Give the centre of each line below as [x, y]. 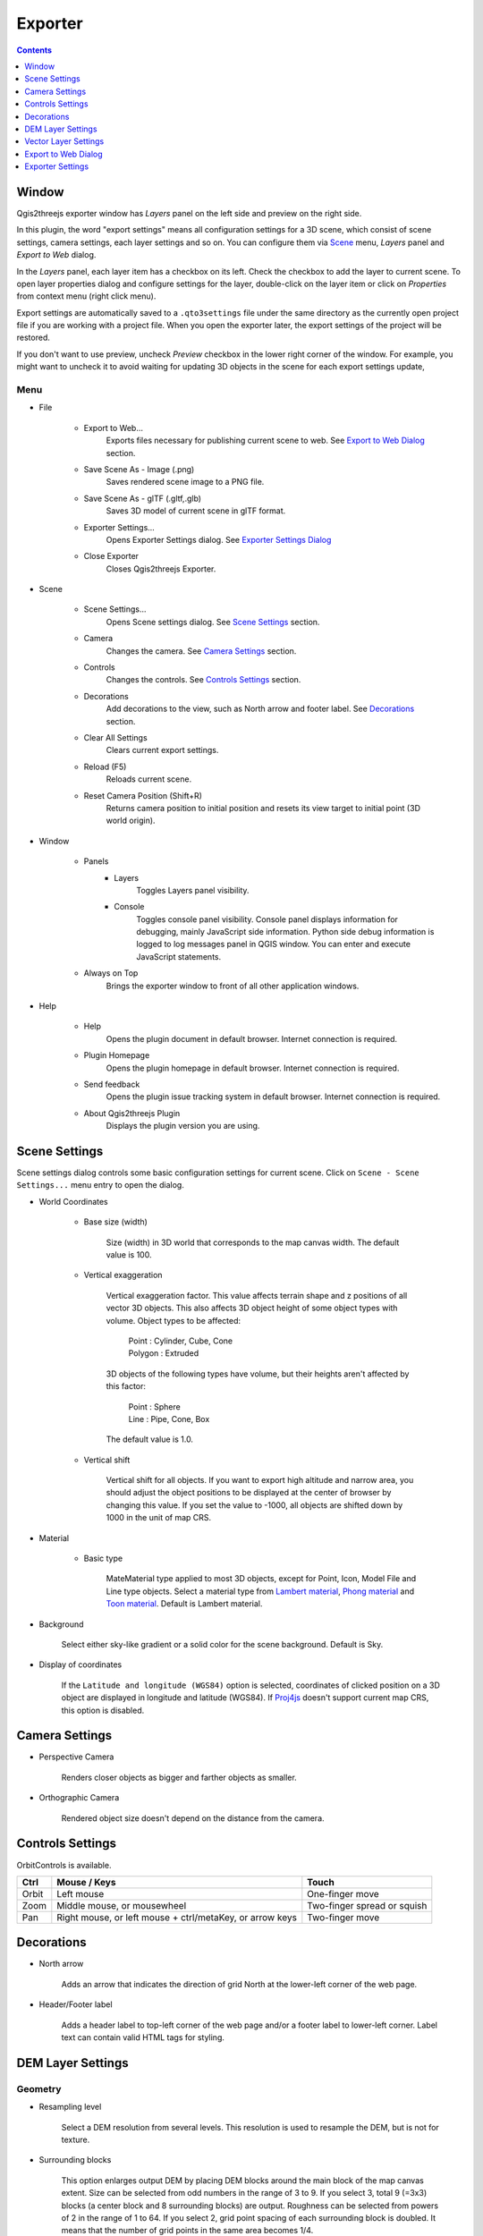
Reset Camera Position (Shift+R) [143, 795]
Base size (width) [115, 1222]
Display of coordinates [80, 1664]
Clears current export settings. [162, 750]
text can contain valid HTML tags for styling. [143, 2037]
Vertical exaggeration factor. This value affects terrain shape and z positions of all [257, 1295]
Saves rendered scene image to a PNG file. [185, 482]
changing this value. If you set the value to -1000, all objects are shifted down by [254, 1505]
